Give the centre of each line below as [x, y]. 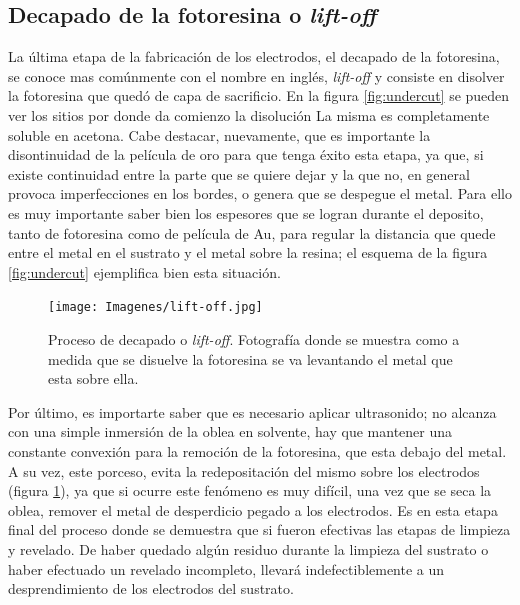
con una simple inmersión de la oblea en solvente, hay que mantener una [230, 431]
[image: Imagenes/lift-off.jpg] [155, 307]
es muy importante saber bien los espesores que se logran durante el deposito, [246, 212]
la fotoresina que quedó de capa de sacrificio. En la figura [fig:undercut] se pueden [259, 95]
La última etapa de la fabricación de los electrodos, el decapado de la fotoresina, [254, 56]
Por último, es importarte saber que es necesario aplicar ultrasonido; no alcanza [252, 411]
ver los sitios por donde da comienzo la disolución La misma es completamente [249, 114]
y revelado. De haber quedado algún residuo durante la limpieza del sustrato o [248, 548]
